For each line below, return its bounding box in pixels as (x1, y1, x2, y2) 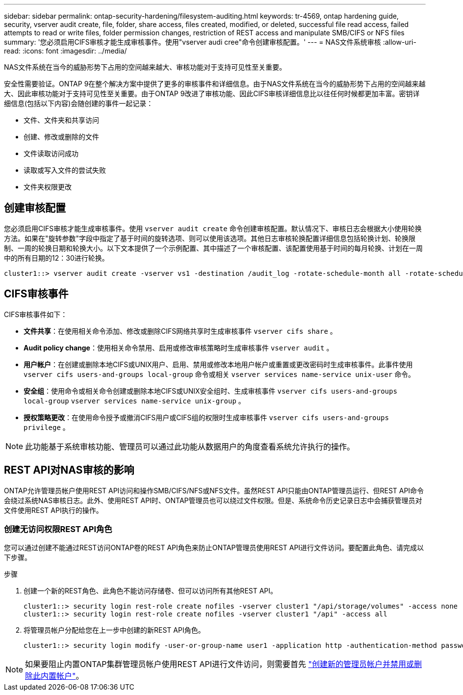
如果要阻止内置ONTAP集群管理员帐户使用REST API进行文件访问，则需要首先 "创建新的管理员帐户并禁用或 (25, 659, 414, 669)
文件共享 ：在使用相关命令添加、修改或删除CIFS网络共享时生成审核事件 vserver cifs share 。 (24, 326, 337, 335)
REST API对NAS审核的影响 (4, 464, 134, 477)
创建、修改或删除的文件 (24, 133, 99, 141)
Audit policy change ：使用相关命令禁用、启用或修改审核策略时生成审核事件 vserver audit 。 (24, 343, 334, 352)
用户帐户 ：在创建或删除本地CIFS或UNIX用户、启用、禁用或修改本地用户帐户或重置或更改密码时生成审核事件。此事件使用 (24, 360, 413, 369)
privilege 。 (24, 423, 70, 431)
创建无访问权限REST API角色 (4, 524, 112, 534)
